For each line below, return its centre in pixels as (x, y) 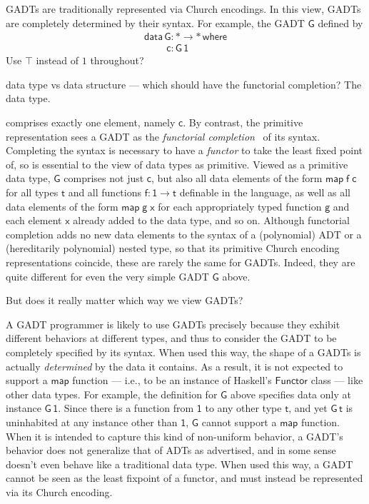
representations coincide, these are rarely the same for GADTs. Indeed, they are (181, 262)
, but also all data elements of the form (237, 178)
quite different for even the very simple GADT (107, 276)
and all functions (105, 192)
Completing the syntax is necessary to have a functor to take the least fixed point (184, 150)
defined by (340, 22)
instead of (57, 60)
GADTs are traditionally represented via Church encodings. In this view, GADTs (183, 9)
